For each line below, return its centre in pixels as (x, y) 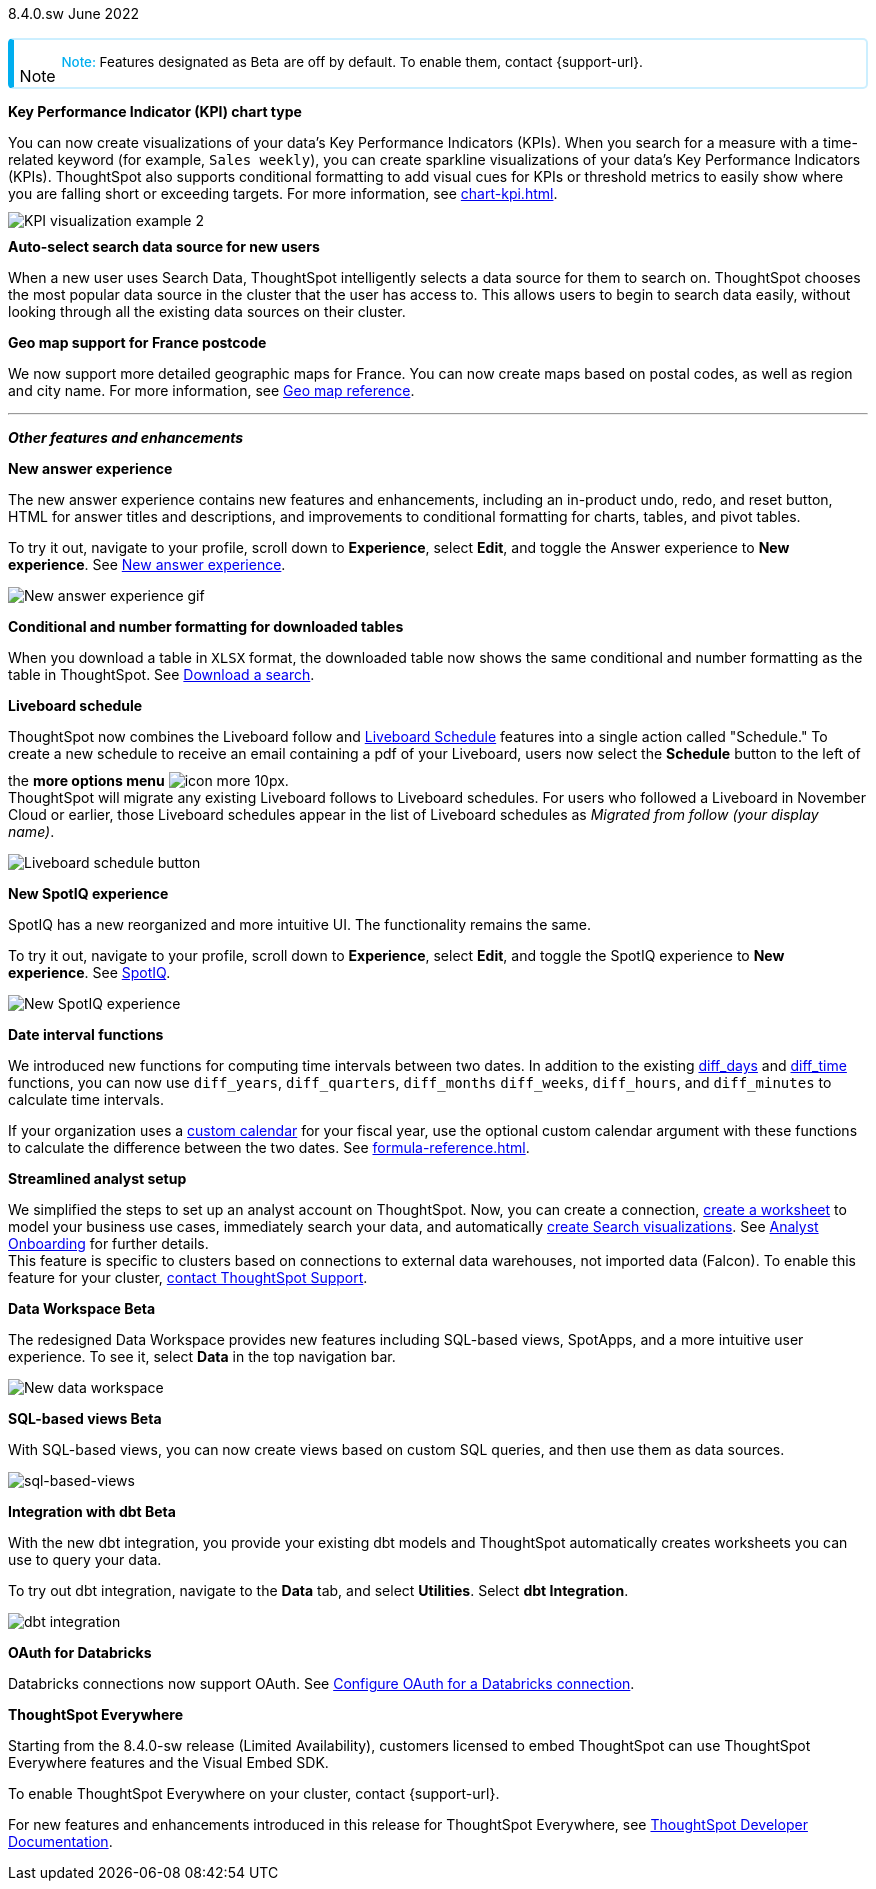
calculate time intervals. (86, 1099)
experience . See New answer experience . (147, 564)
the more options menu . (148, 780)
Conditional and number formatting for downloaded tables (206, 626)
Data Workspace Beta (82, 1308)
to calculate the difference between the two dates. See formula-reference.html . (269, 1147)
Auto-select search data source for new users (164, 246)
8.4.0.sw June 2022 (74, 13)
